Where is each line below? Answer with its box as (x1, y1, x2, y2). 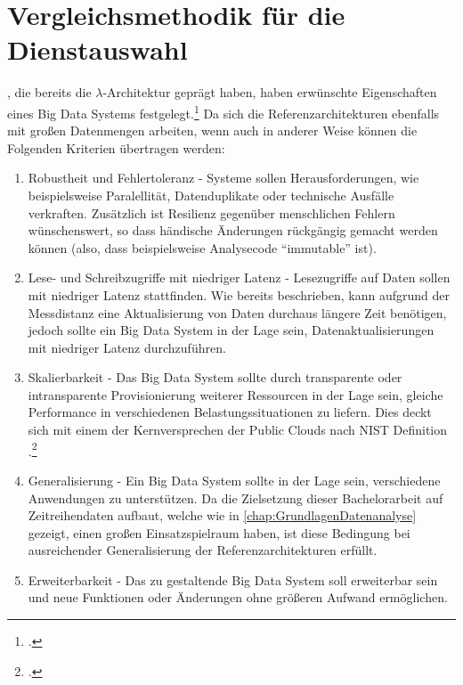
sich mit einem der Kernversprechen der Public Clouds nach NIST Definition (28, 420, 447, 439)
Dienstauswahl (7, 31, 188, 68)
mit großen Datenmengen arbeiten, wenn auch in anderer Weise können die (7, 121, 418, 140)
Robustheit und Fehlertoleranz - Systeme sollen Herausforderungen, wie (28, 168, 419, 187)
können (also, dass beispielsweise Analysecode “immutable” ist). (28, 238, 377, 257)
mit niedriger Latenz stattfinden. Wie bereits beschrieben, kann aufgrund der (28, 285, 451, 304)
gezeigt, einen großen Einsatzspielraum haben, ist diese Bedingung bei (28, 523, 410, 542)
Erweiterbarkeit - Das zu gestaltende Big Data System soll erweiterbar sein (28, 570, 438, 589)
